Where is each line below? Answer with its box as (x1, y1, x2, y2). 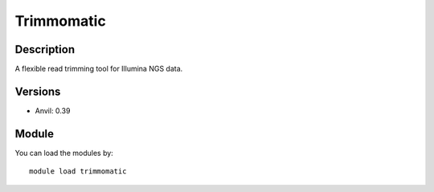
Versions (14, 84, 61, 98)
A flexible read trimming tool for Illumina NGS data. (14, 64, 183, 74)
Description (14, 43, 76, 56)
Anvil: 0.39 (35, 105, 71, 116)
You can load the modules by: (14, 148, 114, 157)
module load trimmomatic (29, 167, 127, 176)
